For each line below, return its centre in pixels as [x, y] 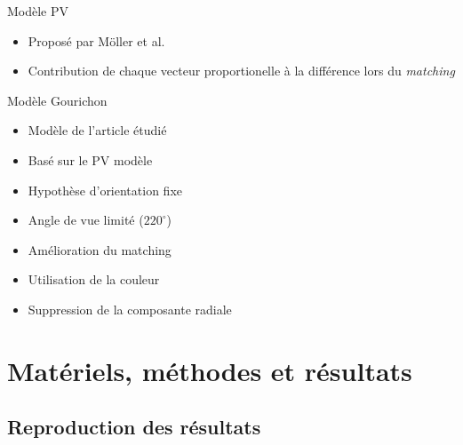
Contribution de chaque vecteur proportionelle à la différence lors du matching [241, 71]
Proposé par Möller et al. [96, 40]
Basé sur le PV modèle [90, 159]
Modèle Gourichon [57, 100]
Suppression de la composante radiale [130, 309]
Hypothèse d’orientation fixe [105, 190]
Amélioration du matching [100, 249]
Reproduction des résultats [134, 427]
